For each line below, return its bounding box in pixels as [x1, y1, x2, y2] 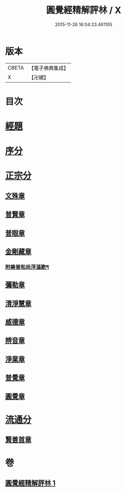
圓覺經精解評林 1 [5, 478, 56, 487]
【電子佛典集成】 [28, 65, 69, 72]
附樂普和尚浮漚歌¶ [5, 263, 49, 270]
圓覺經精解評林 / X [46, 5, 122, 16]
